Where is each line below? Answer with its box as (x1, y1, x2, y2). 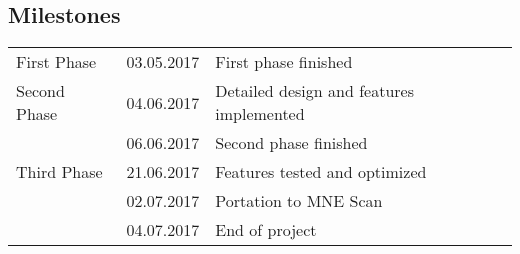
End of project (215, 218, 317, 242)
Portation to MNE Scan (215, 189, 383, 213)
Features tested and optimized (215, 160, 427, 184)
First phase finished (215, 50, 353, 74)
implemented (215, 102, 305, 126)
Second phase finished (215, 131, 368, 155)
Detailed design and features (215, 79, 414, 103)
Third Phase (16, 160, 103, 184)
